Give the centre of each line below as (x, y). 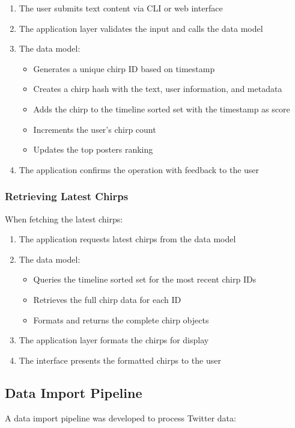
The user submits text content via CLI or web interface (121, 8)
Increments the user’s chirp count (95, 129)
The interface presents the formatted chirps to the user (120, 360)
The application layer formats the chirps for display (114, 340)
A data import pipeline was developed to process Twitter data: (120, 417)
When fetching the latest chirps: (64, 219)
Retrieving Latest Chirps (67, 196)
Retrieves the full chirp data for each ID (107, 299)
